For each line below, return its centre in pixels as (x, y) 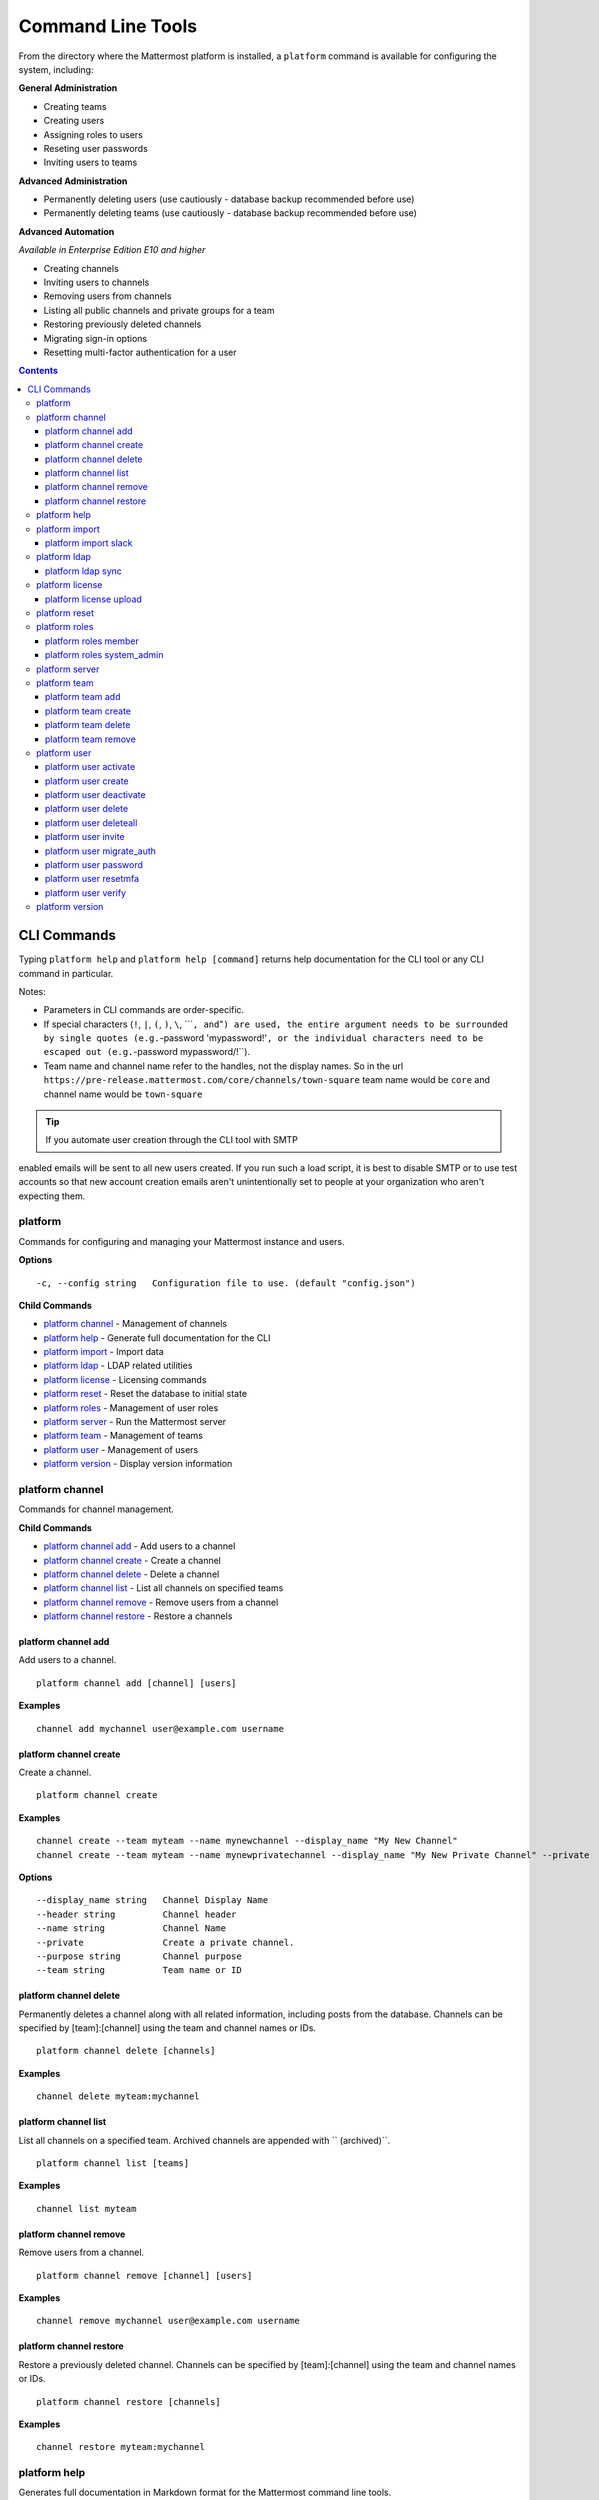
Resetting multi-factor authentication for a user (140, 352)
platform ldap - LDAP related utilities (118, 1366)
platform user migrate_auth (101, 851)
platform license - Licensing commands (125, 1379)
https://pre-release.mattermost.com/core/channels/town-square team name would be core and (266, 1080)
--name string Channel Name (131, 1928)
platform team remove (91, 739)
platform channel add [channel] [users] (136, 1683)
